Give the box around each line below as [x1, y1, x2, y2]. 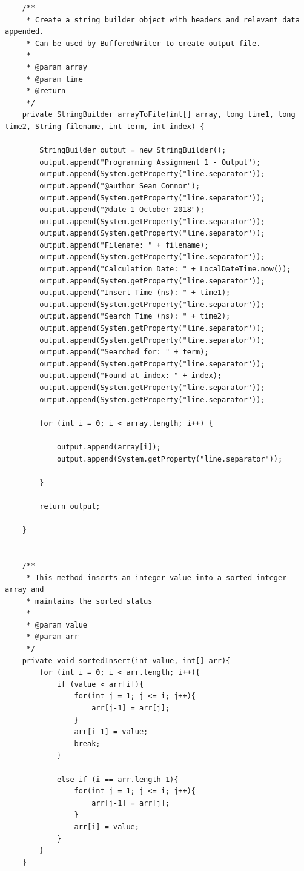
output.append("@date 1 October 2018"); [39, 205, 205, 214]
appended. [5, 27, 44, 36]
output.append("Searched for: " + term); [39, 348, 209, 357]
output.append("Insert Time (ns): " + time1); [39, 288, 231, 297]
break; [74, 739, 101, 748]
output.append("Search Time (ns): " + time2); [39, 312, 231, 321]
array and [5, 585, 44, 594]
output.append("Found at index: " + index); [39, 371, 222, 380]
